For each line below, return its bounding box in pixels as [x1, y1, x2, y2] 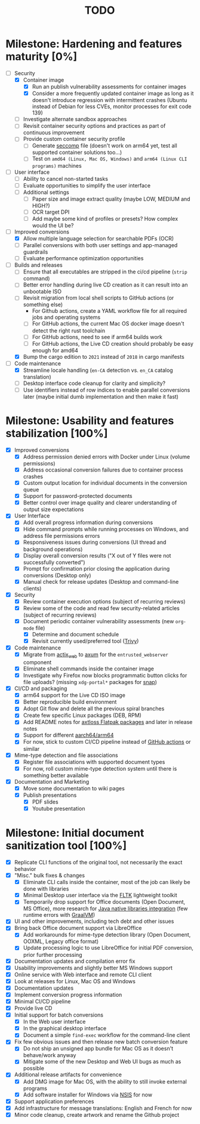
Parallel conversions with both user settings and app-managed [23, 242, 178, 249]
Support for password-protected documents [23, 492, 133, 500]
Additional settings [23, 189, 69, 196]
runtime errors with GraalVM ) [23, 911, 96, 919]
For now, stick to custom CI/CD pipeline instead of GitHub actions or [23, 738, 192, 746]
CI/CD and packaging [14, 685, 67, 692]
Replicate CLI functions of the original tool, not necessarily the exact [14, 858, 183, 866]
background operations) [23, 546, 83, 553]
